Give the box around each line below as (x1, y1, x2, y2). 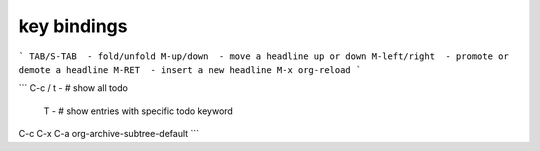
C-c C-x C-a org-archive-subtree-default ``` (18, 128, 200, 140)
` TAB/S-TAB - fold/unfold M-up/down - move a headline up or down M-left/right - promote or (18, 50, 509, 62)
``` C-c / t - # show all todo (18, 82, 129, 94)
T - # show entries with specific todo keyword (43, 105, 234, 117)
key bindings (18, 15, 128, 37)
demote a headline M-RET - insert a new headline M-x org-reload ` (18, 64, 362, 75)
